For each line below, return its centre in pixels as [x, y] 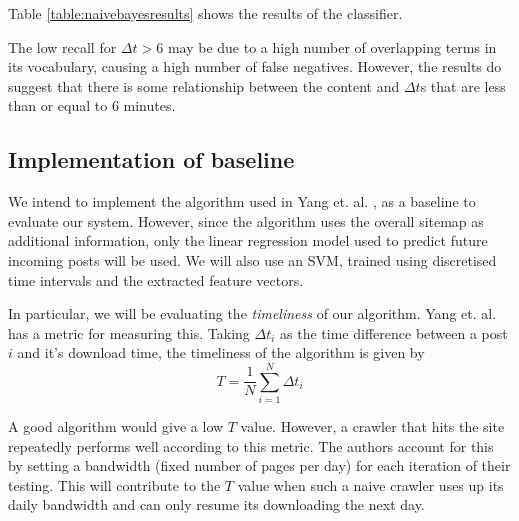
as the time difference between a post [394, 332]
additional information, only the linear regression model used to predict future [248, 240]
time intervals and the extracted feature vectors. [156, 279]
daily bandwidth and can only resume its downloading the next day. [216, 504]
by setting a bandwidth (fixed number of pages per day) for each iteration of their [259, 465]
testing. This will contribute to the [114, 484]
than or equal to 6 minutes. [92, 105]
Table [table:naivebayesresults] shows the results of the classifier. [205, 13]
